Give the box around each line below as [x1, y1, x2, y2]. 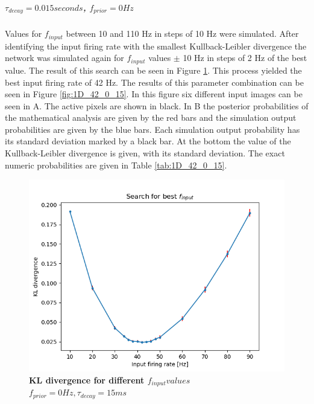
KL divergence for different [29, 373, 145, 386]
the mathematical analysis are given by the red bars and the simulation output [5, 111, 297, 124]
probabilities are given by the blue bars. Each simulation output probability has [5, 123, 300, 135]
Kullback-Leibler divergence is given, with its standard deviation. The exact [5, 147, 285, 159]
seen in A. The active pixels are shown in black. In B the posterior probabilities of [5, 99, 309, 112]
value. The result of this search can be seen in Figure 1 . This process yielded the [5, 63, 302, 76]
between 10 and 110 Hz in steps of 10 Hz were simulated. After [66, 27, 299, 40]
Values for [5, 27, 42, 40]
